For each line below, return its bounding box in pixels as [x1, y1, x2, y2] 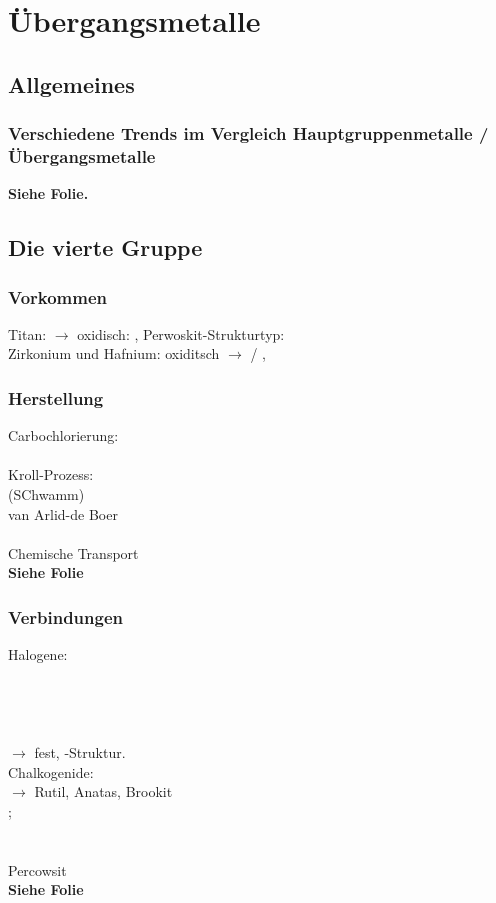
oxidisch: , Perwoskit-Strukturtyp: [77, 323, 285, 344]
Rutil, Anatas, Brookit [34, 781, 173, 802]
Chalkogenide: [8, 761, 94, 782]
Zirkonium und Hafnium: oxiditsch [8, 343, 220, 364]
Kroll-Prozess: [8, 464, 94, 485]
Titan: [8, 323, 47, 344]
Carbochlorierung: [8, 425, 119, 446]
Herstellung [8, 386, 104, 410]
